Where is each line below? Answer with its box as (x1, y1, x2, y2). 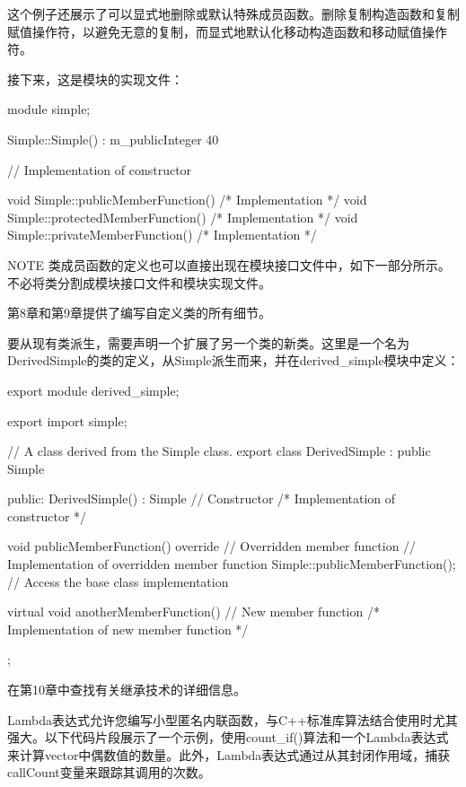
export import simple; (7, 411, 127, 430)
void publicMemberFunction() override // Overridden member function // (7, 537, 417, 555)
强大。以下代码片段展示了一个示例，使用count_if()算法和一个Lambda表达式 (7, 728, 449, 747)
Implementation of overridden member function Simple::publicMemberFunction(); (7, 555, 456, 573)
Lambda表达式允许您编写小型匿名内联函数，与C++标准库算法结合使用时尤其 (7, 710, 458, 729)
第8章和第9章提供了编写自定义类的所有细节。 (7, 303, 271, 322)
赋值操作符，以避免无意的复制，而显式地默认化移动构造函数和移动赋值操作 (7, 22, 447, 40)
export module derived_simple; (7, 380, 180, 399)
